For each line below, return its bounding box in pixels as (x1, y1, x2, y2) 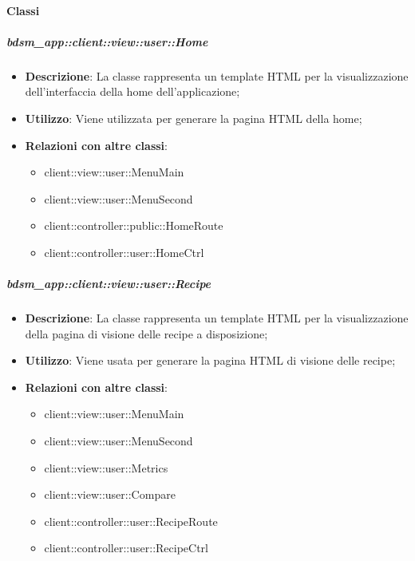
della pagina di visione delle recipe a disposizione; (25, 325, 268, 342)
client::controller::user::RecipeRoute (44, 512, 218, 529)
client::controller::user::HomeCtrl (44, 243, 204, 260)
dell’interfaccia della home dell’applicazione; (25, 83, 240, 100)
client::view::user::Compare (44, 486, 176, 503)
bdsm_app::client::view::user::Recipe (6, 275, 211, 292)
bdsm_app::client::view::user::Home (6, 33, 208, 49)
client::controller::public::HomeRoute (44, 217, 223, 234)
